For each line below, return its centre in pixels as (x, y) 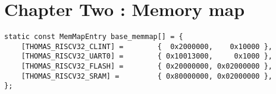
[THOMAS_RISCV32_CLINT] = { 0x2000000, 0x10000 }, (147, 46)
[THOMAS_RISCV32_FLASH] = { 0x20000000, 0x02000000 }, (147, 67)
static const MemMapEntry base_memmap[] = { (94, 37)
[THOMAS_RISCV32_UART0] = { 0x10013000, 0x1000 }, (147, 56)
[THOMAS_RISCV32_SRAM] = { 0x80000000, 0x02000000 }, (147, 76)
